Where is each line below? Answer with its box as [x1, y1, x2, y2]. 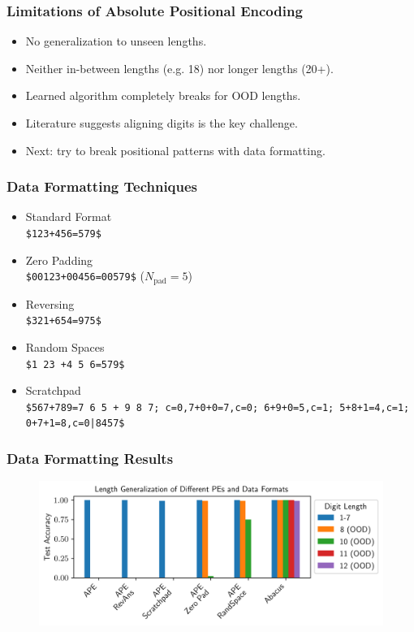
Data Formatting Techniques [6, 176, 198, 197]
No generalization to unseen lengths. [25, 32, 207, 50]
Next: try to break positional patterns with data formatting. [25, 141, 326, 158]
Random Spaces [25, 338, 105, 355]
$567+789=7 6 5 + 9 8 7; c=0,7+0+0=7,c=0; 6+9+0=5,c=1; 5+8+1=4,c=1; [25, 401, 410, 413]
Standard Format [25, 208, 112, 225]
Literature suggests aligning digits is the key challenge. [25, 115, 298, 131]
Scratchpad [25, 382, 81, 399]
